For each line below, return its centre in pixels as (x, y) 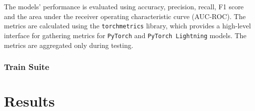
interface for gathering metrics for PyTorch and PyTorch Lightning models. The (125, 35)
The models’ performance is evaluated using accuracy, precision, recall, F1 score (124, 6)
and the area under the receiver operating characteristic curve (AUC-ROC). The (125, 16)
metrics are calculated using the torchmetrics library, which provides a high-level (127, 26)
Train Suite (27, 67)
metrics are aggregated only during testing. (69, 45)
